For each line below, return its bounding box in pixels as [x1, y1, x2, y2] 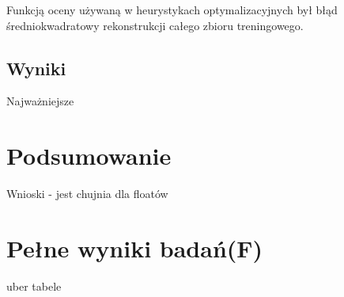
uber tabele [6, 277, 62, 294]
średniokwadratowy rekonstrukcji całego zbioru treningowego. [6, 17, 304, 33]
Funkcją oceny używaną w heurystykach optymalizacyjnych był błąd [6, 2, 338, 17]
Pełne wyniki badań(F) [6, 231, 263, 264]
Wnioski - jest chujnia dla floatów [6, 185, 168, 202]
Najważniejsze [6, 93, 74, 109]
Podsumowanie [6, 139, 172, 172]
